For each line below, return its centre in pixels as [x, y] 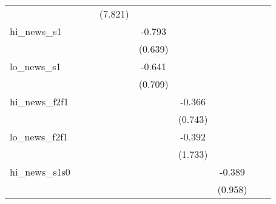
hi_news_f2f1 [39, 101]
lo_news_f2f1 [39, 137]
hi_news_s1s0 [40, 172]
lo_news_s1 [35, 66]
